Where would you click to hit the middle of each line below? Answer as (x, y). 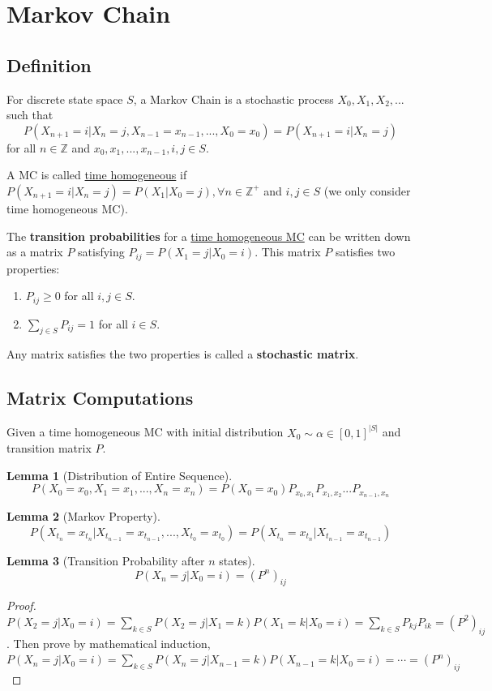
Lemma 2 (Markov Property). (83, 516)
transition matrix (49, 448)
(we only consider (367, 190)
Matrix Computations (100, 398)
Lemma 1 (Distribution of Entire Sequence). (120, 475)
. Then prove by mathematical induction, (109, 643)
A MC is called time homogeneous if (97, 175)
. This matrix (288, 252)
